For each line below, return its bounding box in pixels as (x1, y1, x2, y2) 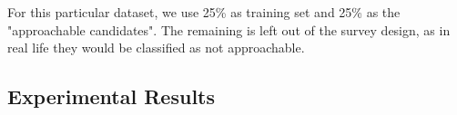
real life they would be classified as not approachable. (7, 38, 305, 57)
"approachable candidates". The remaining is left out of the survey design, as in (7, 20, 451, 39)
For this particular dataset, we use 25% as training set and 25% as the (7, 3, 401, 21)
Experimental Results (7, 82, 215, 110)
